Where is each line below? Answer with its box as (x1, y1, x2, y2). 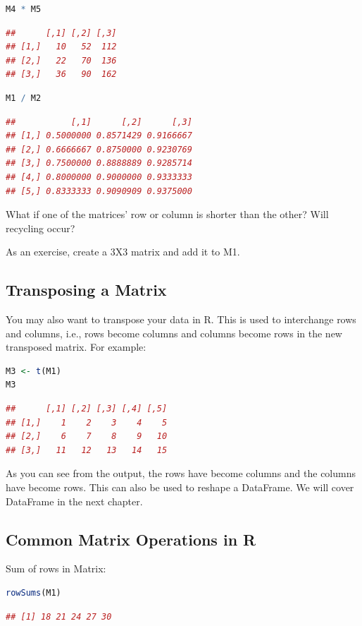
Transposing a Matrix (6, 279, 167, 301)
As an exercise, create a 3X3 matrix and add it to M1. (6, 244, 240, 259)
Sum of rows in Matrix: (6, 561, 106, 576)
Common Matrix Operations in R (6, 528, 256, 550)
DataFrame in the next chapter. (6, 493, 143, 508)
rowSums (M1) (6, 588, 61, 598)
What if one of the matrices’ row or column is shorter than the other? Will (6, 207, 329, 222)
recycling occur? (6, 220, 75, 235)
